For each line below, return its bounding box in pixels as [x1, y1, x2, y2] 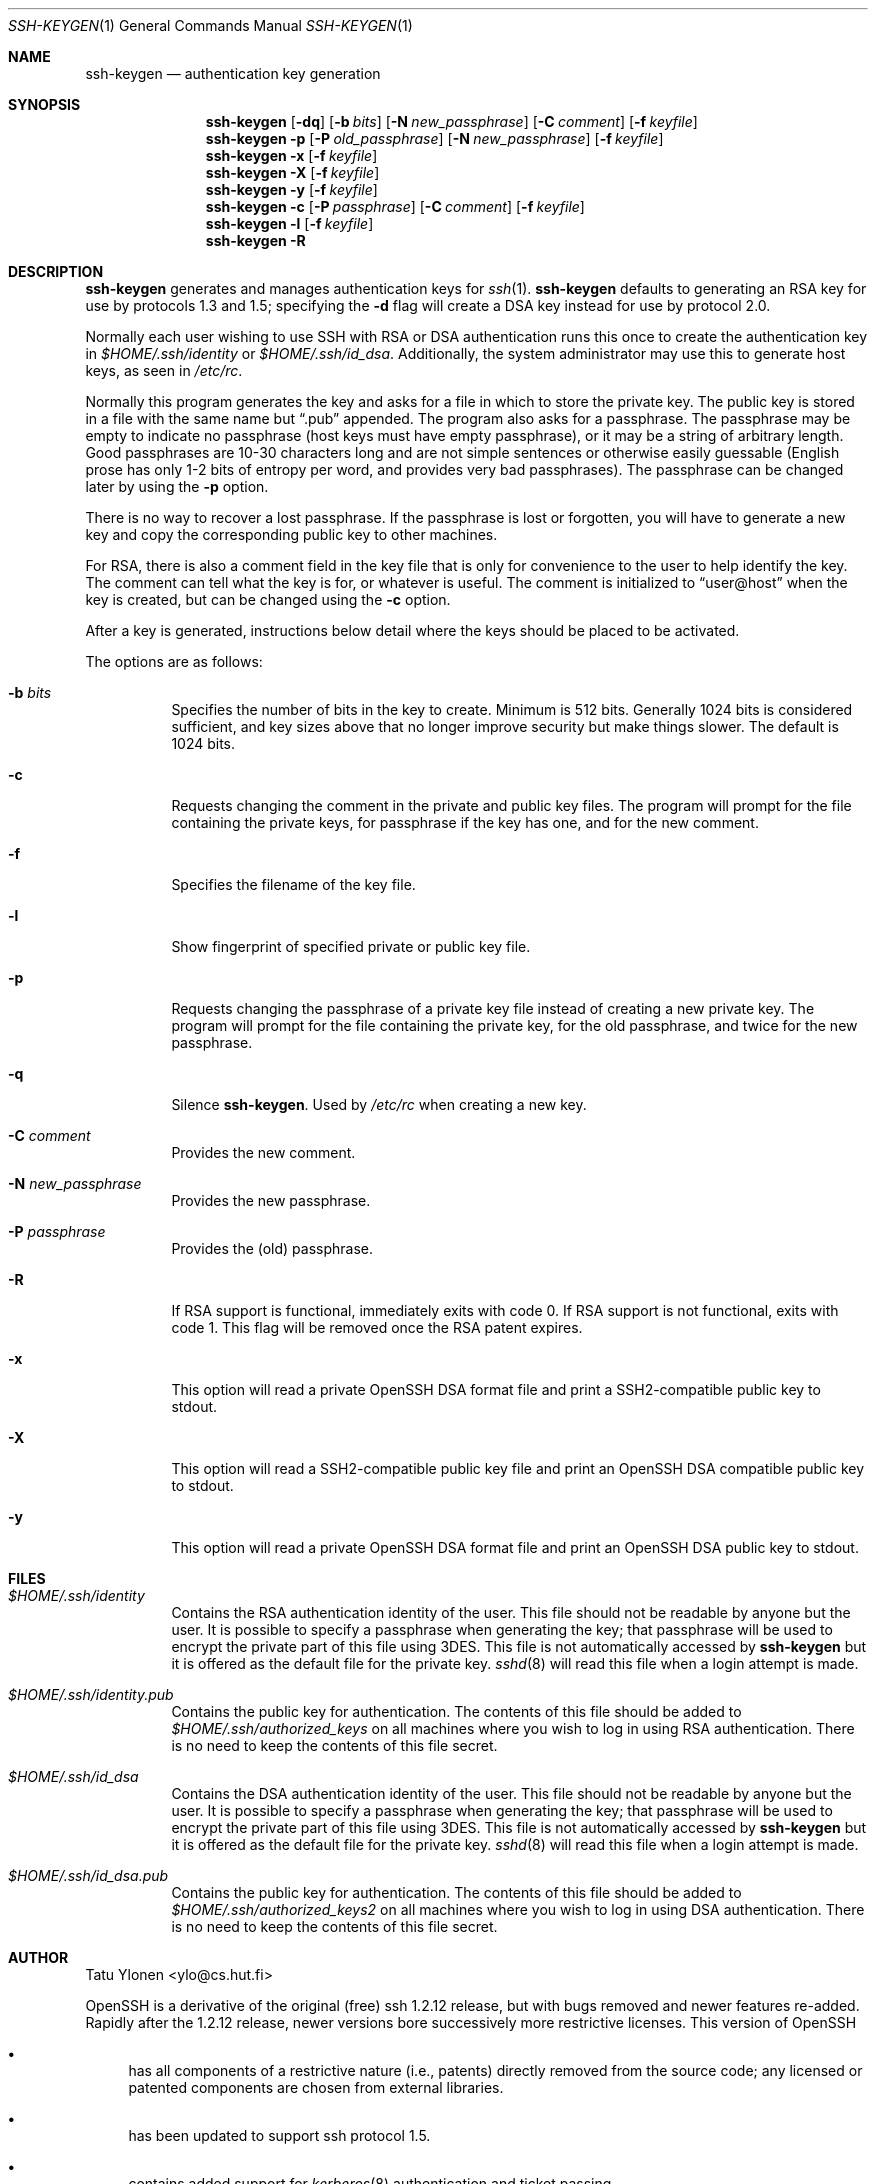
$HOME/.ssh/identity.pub [8, 1686, 174, 1703]
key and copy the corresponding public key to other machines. [85, 526, 498, 543]
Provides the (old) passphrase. [171, 1240, 374, 1257]
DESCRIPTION [8, 263, 104, 280]
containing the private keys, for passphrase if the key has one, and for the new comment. [171, 814, 759, 831]
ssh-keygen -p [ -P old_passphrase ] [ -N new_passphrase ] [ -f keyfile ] [205, 130, 664, 147]
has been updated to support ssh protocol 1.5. [128, 2127, 431, 2144]
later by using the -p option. [85, 478, 269, 495]
